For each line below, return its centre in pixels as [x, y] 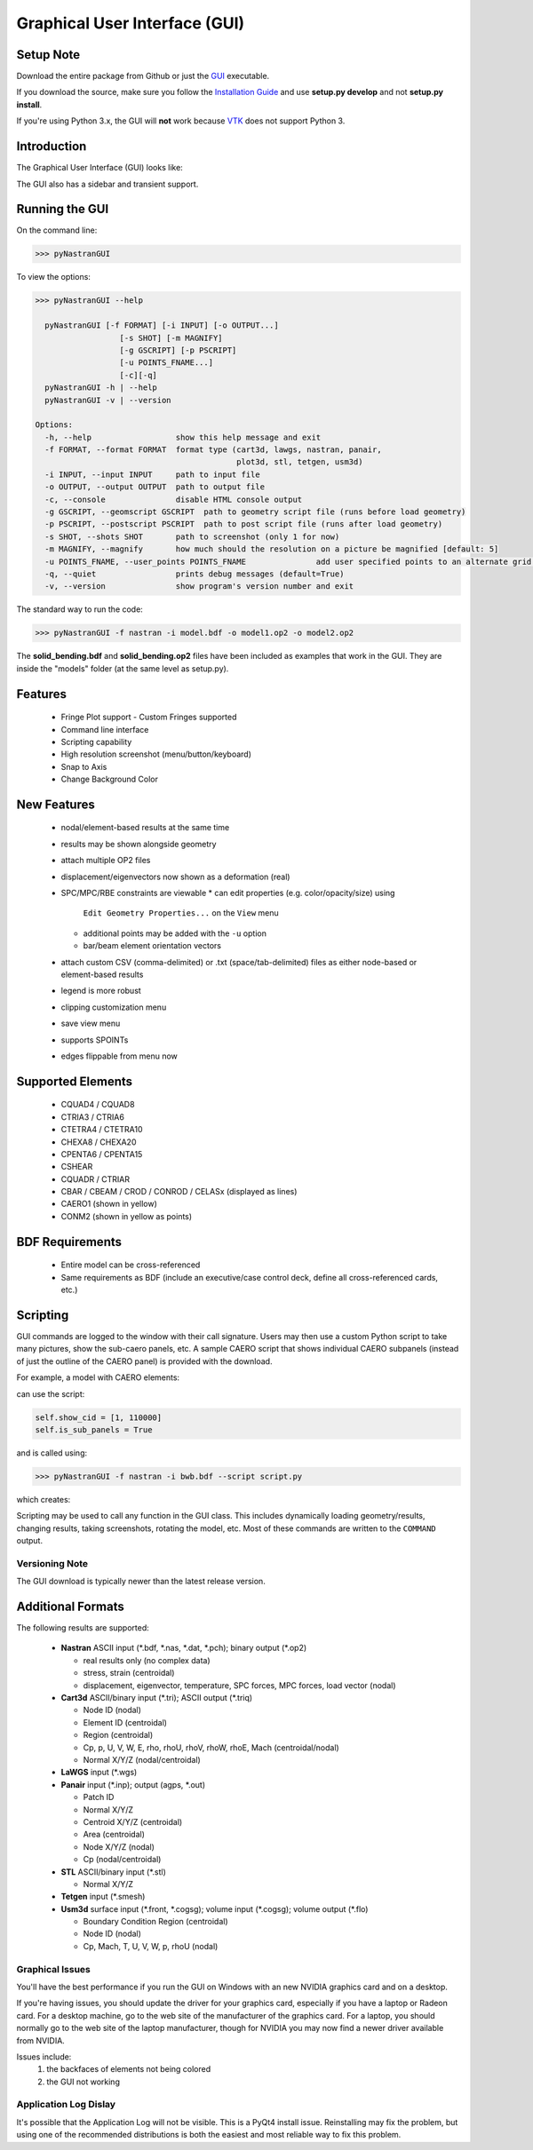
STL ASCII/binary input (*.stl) [113, 1872]
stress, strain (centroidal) [129, 1673]
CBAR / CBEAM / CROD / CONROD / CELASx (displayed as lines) [179, 1192]
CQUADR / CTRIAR [95, 1179]
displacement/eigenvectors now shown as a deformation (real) [175, 877]
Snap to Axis [84, 766]
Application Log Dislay [66, 2105]
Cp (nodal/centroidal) [122, 1860]
